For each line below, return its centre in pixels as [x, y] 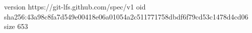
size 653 [16, 26]
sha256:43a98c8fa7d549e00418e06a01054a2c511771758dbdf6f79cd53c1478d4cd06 [126, 16]
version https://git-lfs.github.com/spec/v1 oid [75, 6]
